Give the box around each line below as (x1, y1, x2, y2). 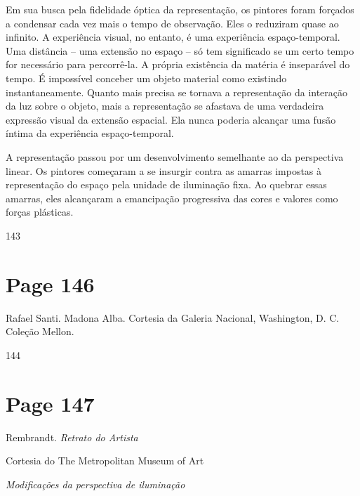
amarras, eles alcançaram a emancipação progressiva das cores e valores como (6, 190, 338, 205)
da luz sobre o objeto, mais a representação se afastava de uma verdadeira (6, 98, 324, 113)
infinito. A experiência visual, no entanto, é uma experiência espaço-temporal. (6, 30, 340, 44)
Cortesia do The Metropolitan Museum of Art (6, 453, 204, 468)
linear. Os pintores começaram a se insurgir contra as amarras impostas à (6, 163, 322, 178)
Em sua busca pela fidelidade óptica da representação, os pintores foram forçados (6, 2, 354, 16)
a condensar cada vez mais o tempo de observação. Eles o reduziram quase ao (6, 15, 339, 30)
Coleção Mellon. (6, 324, 74, 339)
